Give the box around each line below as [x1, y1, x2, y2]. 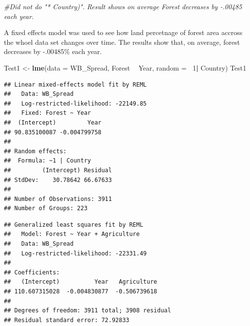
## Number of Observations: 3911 [4, 195, 112, 202]
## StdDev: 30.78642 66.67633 [4, 176, 112, 183]
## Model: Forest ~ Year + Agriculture [4, 231, 140, 238]
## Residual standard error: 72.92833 [4, 316, 129, 324]
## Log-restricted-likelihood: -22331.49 [4, 250, 147, 257]
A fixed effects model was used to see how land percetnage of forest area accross [4, 27, 243, 37]
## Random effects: [4, 147, 67, 155]
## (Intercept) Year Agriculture [4, 278, 157, 286]
